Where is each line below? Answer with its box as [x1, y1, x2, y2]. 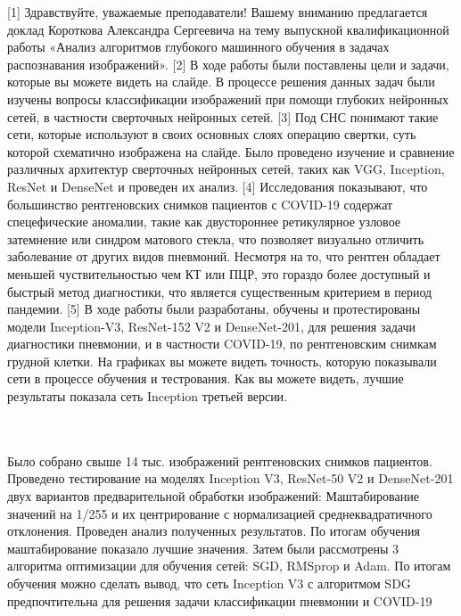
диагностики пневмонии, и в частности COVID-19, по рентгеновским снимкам [7, 334, 437, 353]
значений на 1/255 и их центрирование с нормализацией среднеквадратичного [7, 504, 432, 522]
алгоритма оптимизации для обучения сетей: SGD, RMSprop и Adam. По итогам [7, 556, 451, 575]
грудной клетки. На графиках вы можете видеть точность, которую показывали [7, 351, 437, 370]
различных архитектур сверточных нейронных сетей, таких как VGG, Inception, [7, 160, 445, 178]
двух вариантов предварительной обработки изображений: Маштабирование [7, 487, 419, 505]
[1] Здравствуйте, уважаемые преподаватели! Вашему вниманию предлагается [7, 3, 428, 21]
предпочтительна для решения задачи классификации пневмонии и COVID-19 [7, 591, 432, 610]
